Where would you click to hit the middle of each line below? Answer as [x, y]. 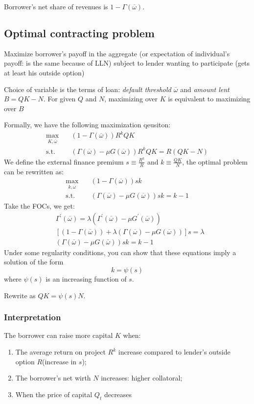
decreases [118, 394]
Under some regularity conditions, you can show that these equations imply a [120, 252]
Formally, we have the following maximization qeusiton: [87, 125]
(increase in [59, 361]
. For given [59, 99]
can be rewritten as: [34, 171]
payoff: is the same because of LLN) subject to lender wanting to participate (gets [127, 63]
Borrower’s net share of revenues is [56, 6]
